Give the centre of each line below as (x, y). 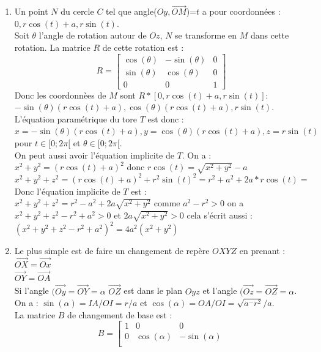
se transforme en (206, 35)
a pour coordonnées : (241, 11)
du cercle (77, 11)
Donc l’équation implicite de (67, 191)
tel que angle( (131, 11)
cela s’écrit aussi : (220, 215)
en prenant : (262, 251)
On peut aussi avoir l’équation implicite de (94, 155)
